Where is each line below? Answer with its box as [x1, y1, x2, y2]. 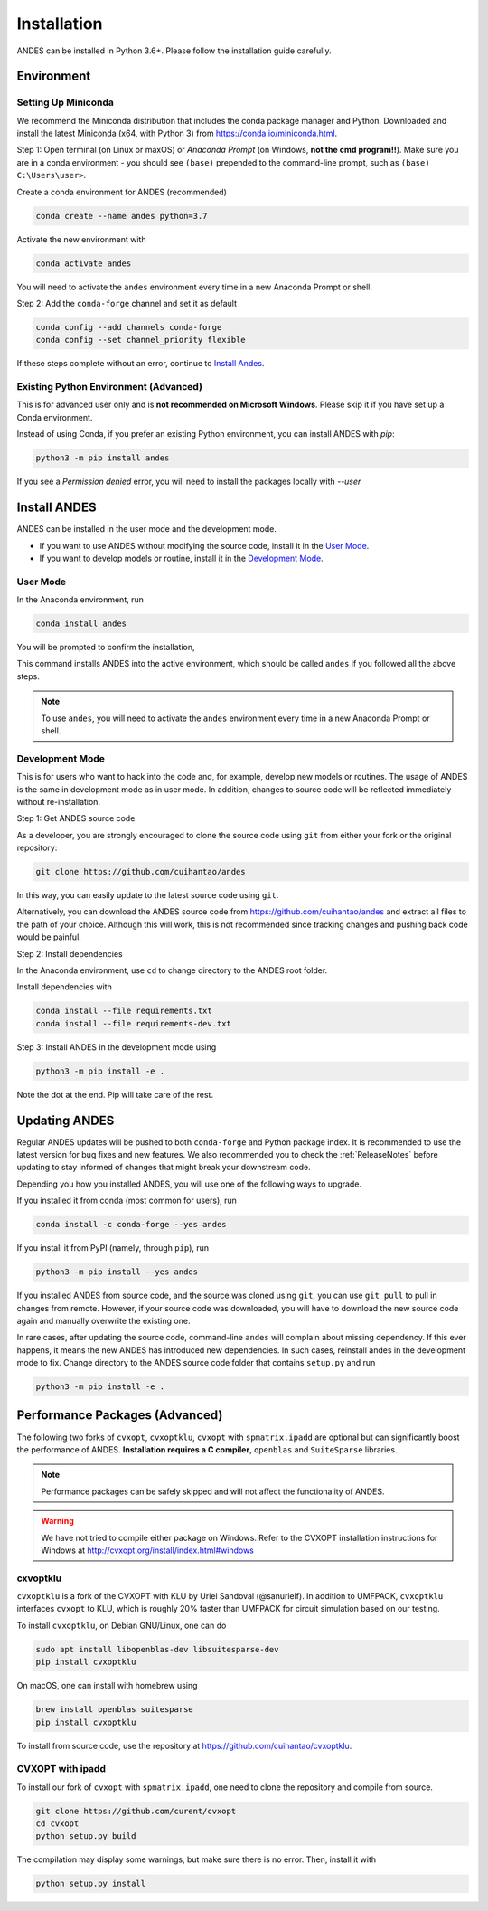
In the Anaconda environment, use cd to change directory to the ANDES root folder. [16, 965, 328, 976]
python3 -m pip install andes [35, 453, 170, 463]
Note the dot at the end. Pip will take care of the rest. [16, 1089, 214, 1100]
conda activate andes [35, 258, 132, 269]
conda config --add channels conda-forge [35, 322, 222, 332]
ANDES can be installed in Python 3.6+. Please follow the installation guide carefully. [16, 45, 332, 56]
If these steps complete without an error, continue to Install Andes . [16, 358, 265, 369]
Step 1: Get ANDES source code [16, 813, 136, 824]
